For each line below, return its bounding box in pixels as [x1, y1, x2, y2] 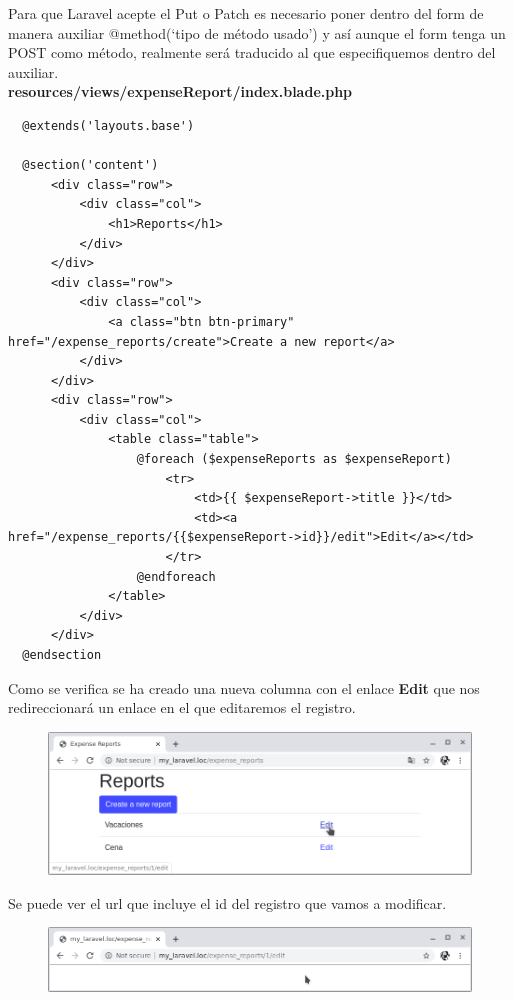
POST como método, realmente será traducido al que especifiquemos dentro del [8, 42, 496, 63]
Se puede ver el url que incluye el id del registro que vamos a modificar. [8, 892, 447, 913]
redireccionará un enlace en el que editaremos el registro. [8, 697, 356, 718]
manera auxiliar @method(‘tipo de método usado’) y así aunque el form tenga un [8, 22, 506, 43]
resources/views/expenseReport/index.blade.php [8, 81, 353, 102]
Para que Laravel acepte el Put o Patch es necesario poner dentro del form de [8, 3, 484, 23]
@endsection [22, 648, 102, 662]
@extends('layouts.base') [22, 118, 195, 133]
